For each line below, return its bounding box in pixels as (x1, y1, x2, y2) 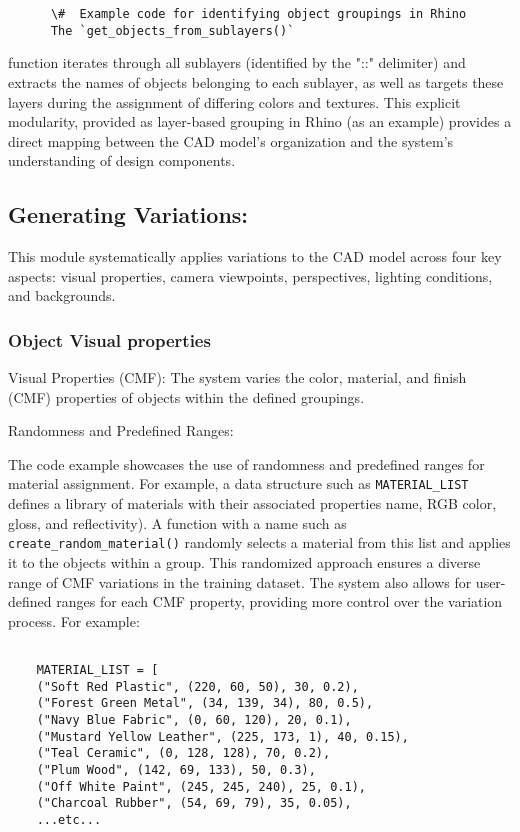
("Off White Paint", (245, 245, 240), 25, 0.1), (36, 779, 366, 794)
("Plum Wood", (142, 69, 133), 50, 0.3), (36, 762, 316, 777)
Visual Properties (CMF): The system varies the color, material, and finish (8, 367, 467, 388)
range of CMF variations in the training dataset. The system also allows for (8, 571, 472, 592)
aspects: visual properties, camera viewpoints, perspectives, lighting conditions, (8, 265, 493, 286)
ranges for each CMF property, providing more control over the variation (56, 591, 503, 612)
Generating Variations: (8, 199, 249, 230)
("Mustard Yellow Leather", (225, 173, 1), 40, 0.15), (36, 729, 409, 744)
